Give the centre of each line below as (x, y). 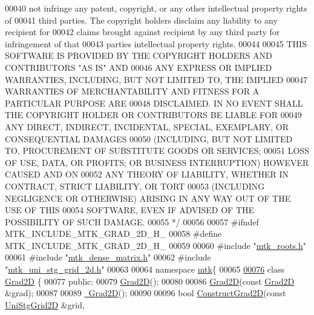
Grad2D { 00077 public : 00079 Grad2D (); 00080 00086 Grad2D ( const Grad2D (150, 281)
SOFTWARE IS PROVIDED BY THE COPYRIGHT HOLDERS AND (139, 55)
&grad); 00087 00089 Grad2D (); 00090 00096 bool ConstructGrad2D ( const (146, 293)
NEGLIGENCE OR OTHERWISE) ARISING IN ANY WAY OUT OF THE (148, 198)
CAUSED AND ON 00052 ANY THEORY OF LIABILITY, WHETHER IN (147, 174)
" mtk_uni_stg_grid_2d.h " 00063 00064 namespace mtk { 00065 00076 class (145, 269)
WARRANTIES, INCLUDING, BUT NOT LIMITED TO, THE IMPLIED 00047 (156, 79)
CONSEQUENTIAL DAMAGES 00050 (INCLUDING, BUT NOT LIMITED (149, 138)
